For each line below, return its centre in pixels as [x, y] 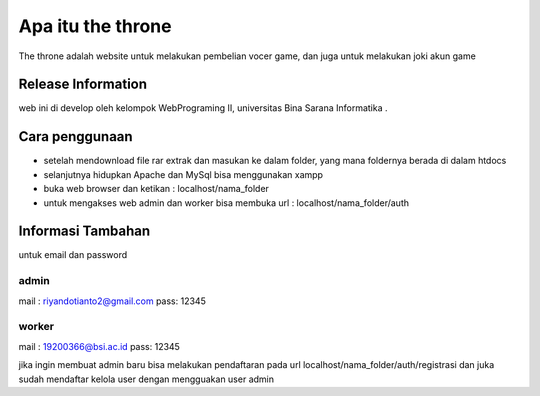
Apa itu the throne [95, 26]
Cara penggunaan [76, 136]
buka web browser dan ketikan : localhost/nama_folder [156, 189]
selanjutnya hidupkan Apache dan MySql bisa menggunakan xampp [183, 174]
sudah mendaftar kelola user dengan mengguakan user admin [146, 379]
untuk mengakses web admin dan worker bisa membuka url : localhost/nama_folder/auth [226, 202]
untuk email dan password [73, 255]
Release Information [83, 84]
